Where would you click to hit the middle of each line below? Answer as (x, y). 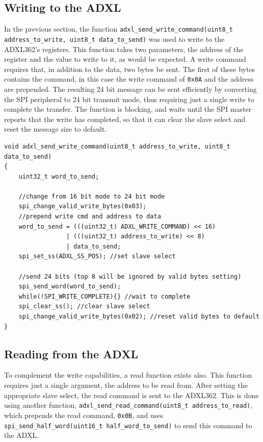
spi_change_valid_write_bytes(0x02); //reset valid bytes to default (139, 317)
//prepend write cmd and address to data (90, 217)
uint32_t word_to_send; (59, 176)
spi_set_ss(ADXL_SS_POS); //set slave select (97, 256)
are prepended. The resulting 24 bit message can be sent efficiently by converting (130, 89)
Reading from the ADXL (71, 353)
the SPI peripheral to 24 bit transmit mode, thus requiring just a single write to (129, 99)
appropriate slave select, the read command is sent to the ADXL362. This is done (131, 395)
